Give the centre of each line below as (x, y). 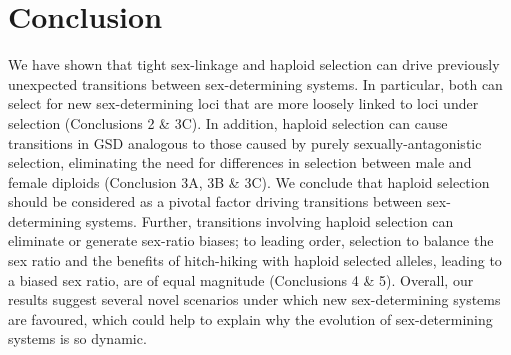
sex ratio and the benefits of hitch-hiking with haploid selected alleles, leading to (255, 260)
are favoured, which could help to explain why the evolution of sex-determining (250, 318)
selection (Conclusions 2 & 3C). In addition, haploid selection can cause (228, 122)
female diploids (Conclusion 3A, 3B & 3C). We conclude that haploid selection (249, 181)
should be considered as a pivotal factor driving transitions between (215, 201)
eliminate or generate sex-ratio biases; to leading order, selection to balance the (251, 240)
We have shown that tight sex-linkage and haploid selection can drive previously (254, 64)
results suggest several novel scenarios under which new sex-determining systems (254, 299)
